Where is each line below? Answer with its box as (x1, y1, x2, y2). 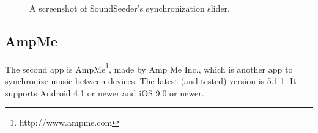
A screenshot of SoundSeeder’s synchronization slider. (29, 2, 231, 14)
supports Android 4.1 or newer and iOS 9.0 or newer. (5, 86, 204, 99)
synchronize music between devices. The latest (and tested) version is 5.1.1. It (5, 74, 297, 87)
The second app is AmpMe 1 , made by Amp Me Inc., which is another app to (5, 60, 293, 75)
